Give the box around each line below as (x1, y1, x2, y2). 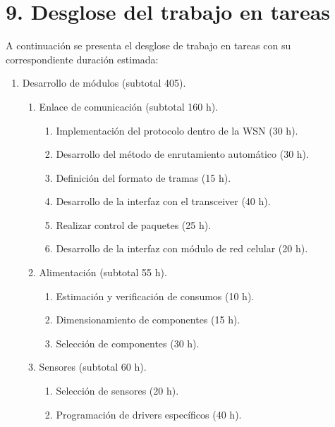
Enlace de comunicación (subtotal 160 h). (39, 99, 219, 113)
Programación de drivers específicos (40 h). (56, 407, 242, 421)
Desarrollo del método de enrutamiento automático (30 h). (56, 147, 309, 161)
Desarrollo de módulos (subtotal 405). (22, 75, 186, 90)
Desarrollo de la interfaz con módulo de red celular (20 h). (56, 241, 308, 256)
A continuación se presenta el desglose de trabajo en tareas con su (6, 38, 291, 53)
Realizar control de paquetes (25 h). (56, 217, 212, 232)
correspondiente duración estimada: (6, 51, 159, 66)
